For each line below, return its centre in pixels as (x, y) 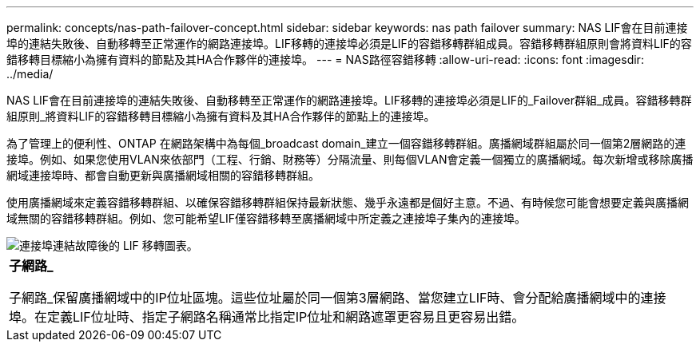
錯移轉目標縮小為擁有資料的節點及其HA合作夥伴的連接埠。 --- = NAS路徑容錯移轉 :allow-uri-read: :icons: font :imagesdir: (325, 59)
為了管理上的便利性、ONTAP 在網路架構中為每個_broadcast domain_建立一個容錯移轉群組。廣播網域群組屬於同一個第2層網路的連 (346, 143)
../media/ (30, 74)
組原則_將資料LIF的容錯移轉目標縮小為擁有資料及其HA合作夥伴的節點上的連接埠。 (221, 116)
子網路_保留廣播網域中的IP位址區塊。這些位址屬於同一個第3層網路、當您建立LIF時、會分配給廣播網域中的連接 (338, 298)
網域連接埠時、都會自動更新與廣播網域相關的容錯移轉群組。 (163, 175)
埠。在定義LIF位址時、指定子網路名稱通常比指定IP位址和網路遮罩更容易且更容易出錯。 (267, 317)
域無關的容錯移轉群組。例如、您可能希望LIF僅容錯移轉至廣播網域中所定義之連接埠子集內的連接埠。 (266, 218)
